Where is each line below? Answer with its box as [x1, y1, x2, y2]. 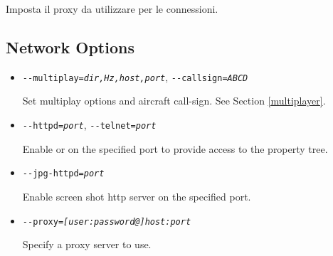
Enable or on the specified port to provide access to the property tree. [22, 141, 328, 156]
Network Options [6, 36, 134, 58]
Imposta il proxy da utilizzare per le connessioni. [6, 1, 218, 16]
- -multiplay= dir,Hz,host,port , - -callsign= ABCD [22, 69, 248, 84]
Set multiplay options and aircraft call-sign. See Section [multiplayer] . [22, 93, 326, 108]
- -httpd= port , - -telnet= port [22, 117, 157, 132]
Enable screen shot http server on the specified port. [22, 188, 251, 203]
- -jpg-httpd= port [22, 169, 105, 179]
